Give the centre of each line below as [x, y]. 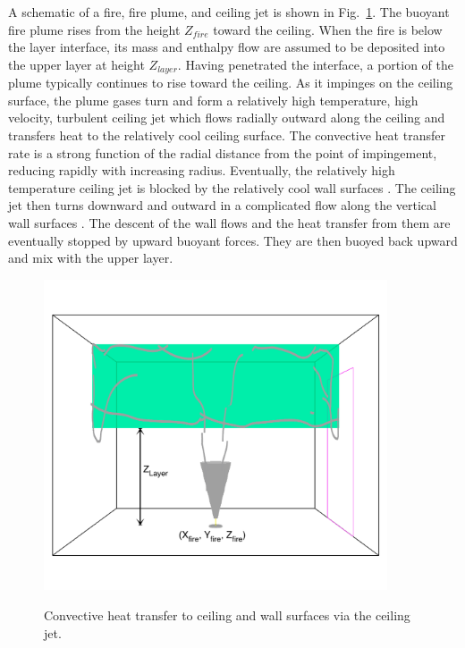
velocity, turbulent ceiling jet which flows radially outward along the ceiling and [227, 118]
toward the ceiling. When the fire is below [328, 29]
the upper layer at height [76, 64]
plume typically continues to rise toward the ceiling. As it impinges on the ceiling [231, 83]
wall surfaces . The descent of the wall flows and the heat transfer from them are [229, 222]
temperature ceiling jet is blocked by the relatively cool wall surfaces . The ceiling [232, 187]
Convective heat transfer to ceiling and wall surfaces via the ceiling [227, 614]
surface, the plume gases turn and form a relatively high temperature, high [213, 100]
